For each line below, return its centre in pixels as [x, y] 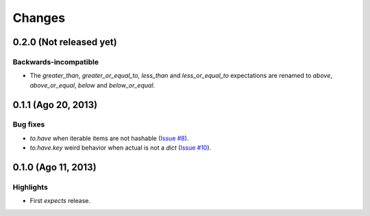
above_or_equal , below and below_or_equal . [92, 85]
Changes [39, 18]
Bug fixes [29, 124]
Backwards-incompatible [56, 62]
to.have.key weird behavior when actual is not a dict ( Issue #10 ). [121, 148]
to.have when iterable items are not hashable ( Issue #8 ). [109, 138]
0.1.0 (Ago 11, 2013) [54, 167]
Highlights [30, 187]
